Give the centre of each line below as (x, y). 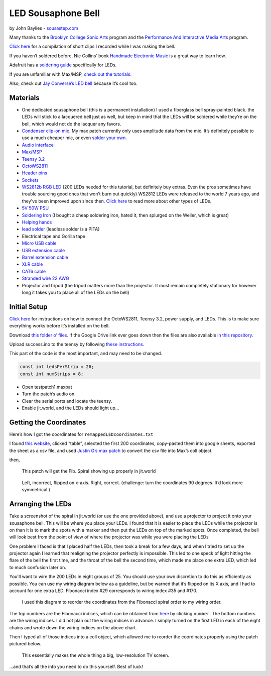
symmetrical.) (36, 490)
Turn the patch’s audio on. (49, 394)
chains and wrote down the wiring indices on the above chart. (73, 627)
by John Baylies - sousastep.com (44, 28)
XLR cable (32, 264)
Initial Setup (28, 307)
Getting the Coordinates (48, 422)
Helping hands (37, 222)
